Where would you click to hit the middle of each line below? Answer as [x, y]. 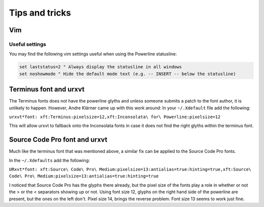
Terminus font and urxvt [47, 90]
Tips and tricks [40, 13]
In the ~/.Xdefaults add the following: [49, 160]
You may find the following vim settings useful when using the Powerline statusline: [93, 54]
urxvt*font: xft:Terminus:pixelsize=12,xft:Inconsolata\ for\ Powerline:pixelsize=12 [115, 117]
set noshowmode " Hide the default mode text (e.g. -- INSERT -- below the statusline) [128, 74]
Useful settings [28, 44]
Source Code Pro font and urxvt [58, 140]
